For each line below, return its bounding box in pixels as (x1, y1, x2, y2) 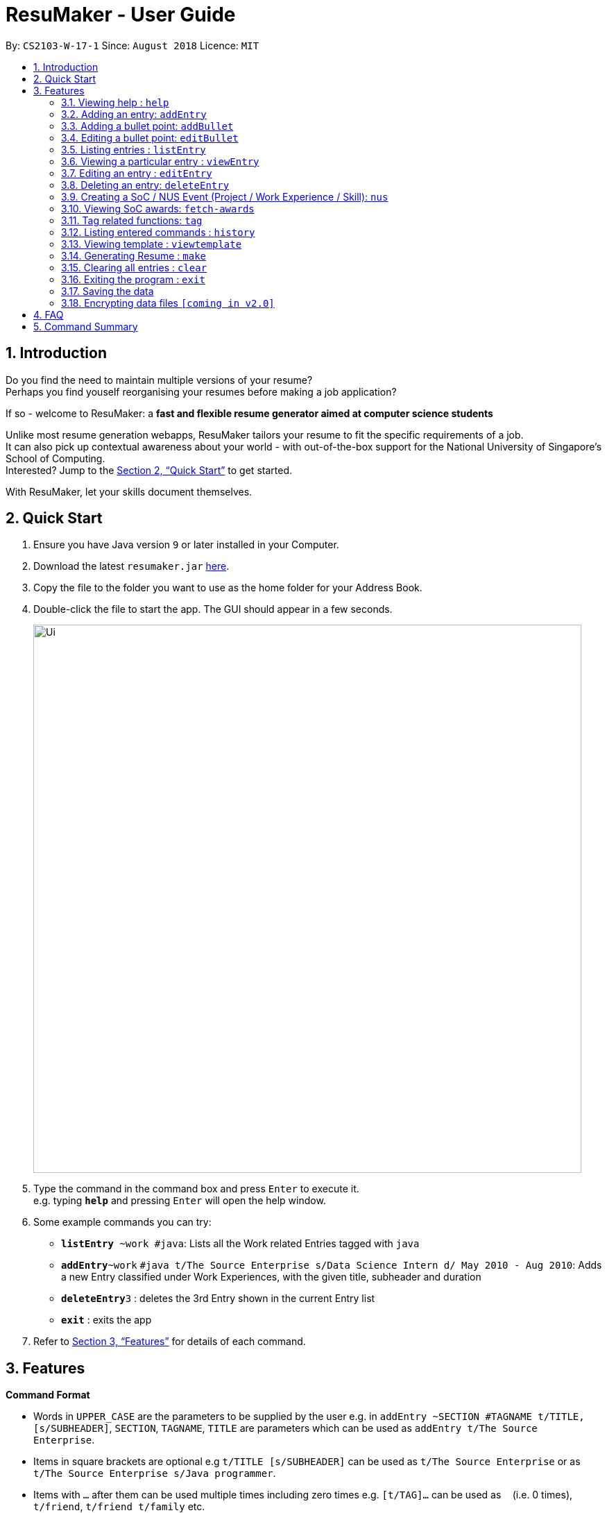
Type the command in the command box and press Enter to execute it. (33, 1183, 359, 1195)
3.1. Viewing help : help (61, 96, 169, 108)
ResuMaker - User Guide (6, 3, 236, 26)
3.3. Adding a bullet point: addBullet (61, 119, 234, 132)
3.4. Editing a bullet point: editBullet (61, 131, 239, 144)
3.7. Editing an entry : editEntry (61, 167, 212, 179)
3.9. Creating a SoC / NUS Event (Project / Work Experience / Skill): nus (61, 190, 388, 203)
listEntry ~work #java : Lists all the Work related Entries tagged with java (61, 1237, 420, 1250)
